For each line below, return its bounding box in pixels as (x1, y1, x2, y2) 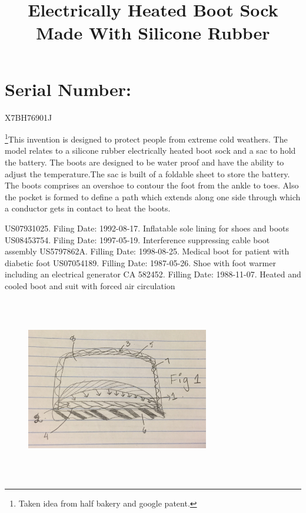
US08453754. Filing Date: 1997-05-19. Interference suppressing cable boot (5, 233, 270, 246)
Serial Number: (5, 77, 131, 101)
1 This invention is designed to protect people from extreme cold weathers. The (5, 131, 288, 145)
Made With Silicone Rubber (36, 21, 270, 45)
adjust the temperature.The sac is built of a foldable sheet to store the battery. (5, 167, 290, 180)
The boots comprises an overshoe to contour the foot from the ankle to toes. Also (5, 179, 299, 191)
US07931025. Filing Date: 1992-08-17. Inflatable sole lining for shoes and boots (5, 221, 289, 234)
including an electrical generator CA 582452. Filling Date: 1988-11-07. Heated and (5, 268, 301, 280)
